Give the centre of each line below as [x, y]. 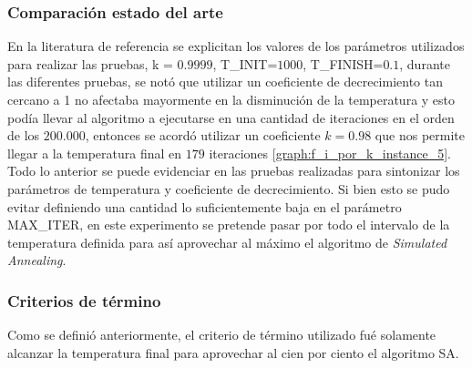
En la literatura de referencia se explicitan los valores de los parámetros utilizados [236, 46]
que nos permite [420, 135]
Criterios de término [84, 300]
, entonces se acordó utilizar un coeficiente [203, 135]
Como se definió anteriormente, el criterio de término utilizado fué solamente [222, 335]
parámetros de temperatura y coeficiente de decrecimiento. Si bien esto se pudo [229, 188]
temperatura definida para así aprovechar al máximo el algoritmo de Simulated [227, 242]
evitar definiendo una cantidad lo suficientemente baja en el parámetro [205, 206]
